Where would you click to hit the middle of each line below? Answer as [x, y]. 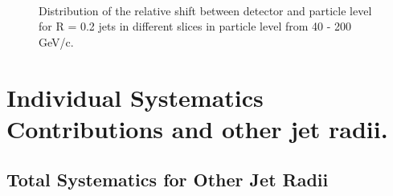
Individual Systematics [135, 97]
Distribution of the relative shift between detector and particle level [205, 10]
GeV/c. [56, 41]
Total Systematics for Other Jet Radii [168, 180]
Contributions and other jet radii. [197, 128]
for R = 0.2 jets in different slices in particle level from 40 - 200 [195, 26]
